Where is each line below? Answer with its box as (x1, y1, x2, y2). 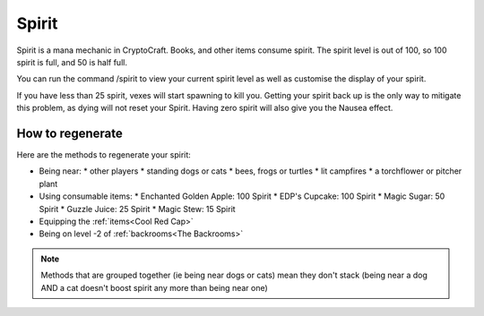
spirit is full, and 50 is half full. (16, 56, 127, 67)
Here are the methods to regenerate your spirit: (16, 149, 192, 160)
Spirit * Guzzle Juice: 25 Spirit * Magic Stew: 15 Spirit (39, 203, 237, 214)
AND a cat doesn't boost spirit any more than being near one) (40, 282, 268, 293)
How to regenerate (16, 125, 123, 141)
